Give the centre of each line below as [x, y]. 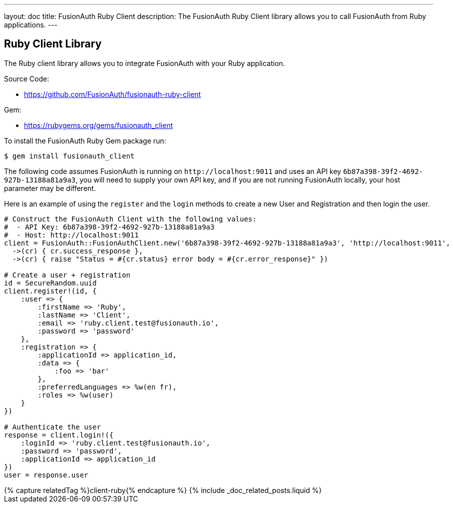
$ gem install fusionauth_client [69, 156]
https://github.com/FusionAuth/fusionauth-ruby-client [113, 94]
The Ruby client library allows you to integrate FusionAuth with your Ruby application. [145, 63]
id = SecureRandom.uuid [50, 283]
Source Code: [27, 78]
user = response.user [46, 475]
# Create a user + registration [67, 275]
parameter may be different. [50, 188]
